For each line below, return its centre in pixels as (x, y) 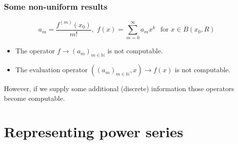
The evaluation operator (51, 70)
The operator (35, 51)
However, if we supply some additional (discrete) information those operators (119, 88)
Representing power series (94, 131)
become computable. (34, 98)
